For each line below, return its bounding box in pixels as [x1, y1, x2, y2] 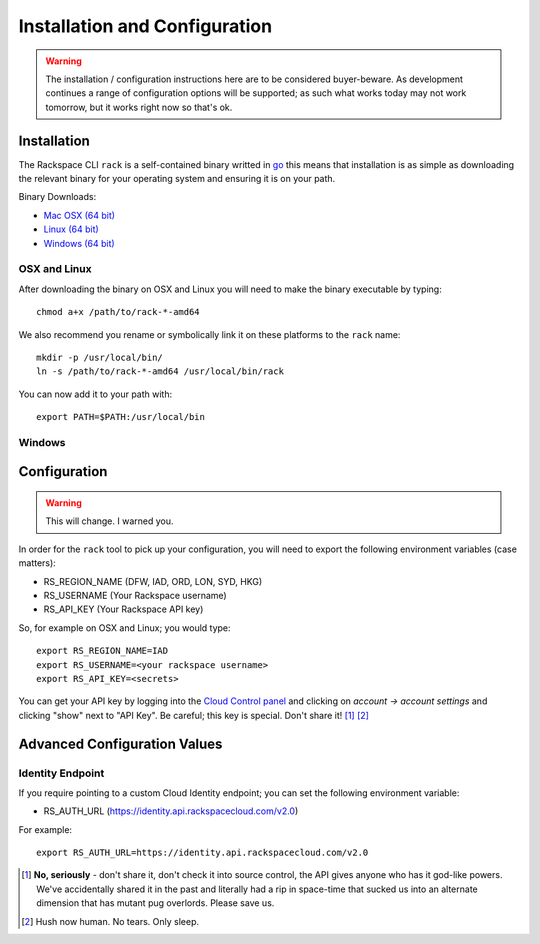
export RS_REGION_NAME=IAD [36, 645, 169, 657]
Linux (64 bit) [43, 223, 99, 235]
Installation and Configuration [18, 15, 273, 37]
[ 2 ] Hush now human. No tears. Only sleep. [21, 915, 200, 927]
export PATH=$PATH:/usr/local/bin [36, 411, 205, 423]
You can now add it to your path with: [18, 388, 173, 400]
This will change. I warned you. [45, 515, 174, 527]
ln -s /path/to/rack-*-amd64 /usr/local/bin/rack [36, 366, 285, 377]
